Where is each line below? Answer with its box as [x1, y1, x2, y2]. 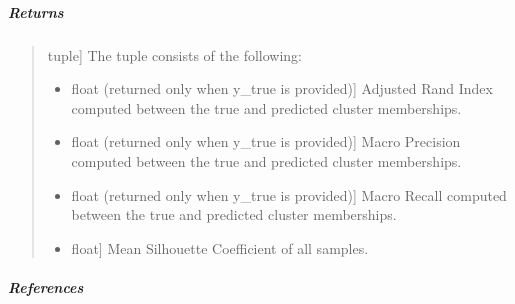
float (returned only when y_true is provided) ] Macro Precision [71, 131, 461, 152]
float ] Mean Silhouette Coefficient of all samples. [71, 237, 369, 258]
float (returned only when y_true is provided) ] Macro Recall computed [71, 184, 507, 205]
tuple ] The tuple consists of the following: [47, 44, 302, 65]
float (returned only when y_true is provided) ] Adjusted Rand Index [71, 78, 493, 99]
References [8, 276, 84, 297]
